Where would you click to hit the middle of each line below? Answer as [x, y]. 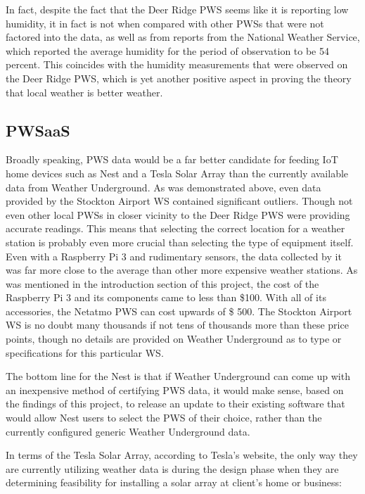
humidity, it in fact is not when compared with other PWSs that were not [165, 23]
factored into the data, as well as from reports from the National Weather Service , [183, 37]
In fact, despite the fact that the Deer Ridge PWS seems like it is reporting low [177, 9]
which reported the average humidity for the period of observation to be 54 [167, 50]
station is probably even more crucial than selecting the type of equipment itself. [180, 242]
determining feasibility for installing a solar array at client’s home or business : [174, 482]
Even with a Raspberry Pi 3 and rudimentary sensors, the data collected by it [174, 256]
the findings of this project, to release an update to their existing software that [175, 404]
